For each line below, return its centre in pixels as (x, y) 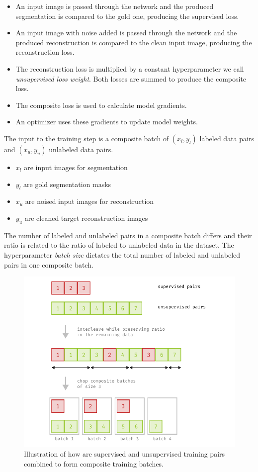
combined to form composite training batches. (94, 463)
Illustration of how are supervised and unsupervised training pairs (125, 454)
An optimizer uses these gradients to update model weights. (107, 122)
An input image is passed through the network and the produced (115, 6)
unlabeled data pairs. (81, 149)
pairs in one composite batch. (49, 264)
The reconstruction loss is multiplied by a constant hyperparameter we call (130, 68)
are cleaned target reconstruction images (86, 218)
